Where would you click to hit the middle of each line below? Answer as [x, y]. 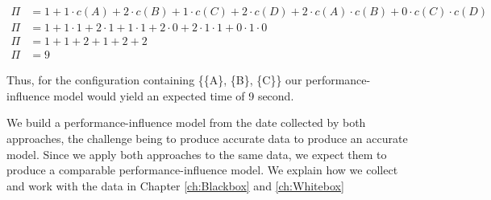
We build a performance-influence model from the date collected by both [186, 122]
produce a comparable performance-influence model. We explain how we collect [202, 170]
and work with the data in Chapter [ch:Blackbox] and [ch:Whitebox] [175, 185]
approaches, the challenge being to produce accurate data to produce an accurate [207, 138]
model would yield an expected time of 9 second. [174, 95]
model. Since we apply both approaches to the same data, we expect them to [197, 154]
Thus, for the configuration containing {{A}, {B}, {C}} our [154, 80]
